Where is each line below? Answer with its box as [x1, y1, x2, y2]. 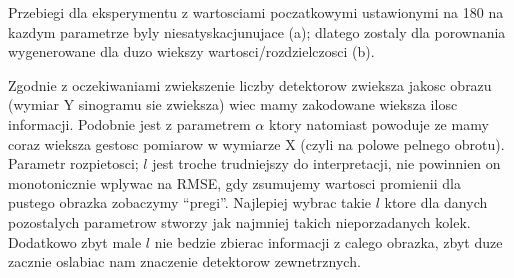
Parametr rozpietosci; [8, 153, 139, 174]
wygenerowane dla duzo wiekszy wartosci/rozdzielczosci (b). [8, 41, 375, 62]
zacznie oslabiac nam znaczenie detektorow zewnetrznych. [8, 251, 361, 272]
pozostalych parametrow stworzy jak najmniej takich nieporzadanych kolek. [8, 211, 471, 232]
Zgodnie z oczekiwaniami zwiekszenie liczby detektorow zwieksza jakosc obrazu [8, 74, 492, 95]
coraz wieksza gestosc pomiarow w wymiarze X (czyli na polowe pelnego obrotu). [8, 133, 505, 154]
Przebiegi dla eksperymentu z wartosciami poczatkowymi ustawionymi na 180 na [8, 2, 504, 22]
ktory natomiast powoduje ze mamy [268, 113, 489, 134]
